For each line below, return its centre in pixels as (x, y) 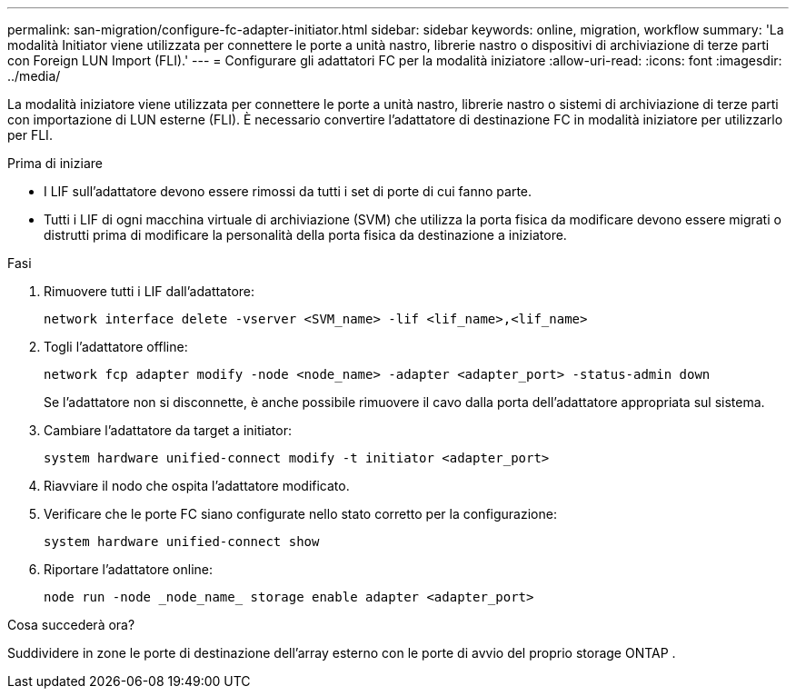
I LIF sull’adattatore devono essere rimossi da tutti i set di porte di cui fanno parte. (288, 191)
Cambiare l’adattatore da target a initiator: (168, 430)
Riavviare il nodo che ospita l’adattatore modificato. (197, 486)
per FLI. (30, 135)
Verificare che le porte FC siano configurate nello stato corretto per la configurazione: (300, 514)
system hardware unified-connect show (182, 542)
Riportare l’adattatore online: (129, 569)
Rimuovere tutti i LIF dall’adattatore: (149, 291)
